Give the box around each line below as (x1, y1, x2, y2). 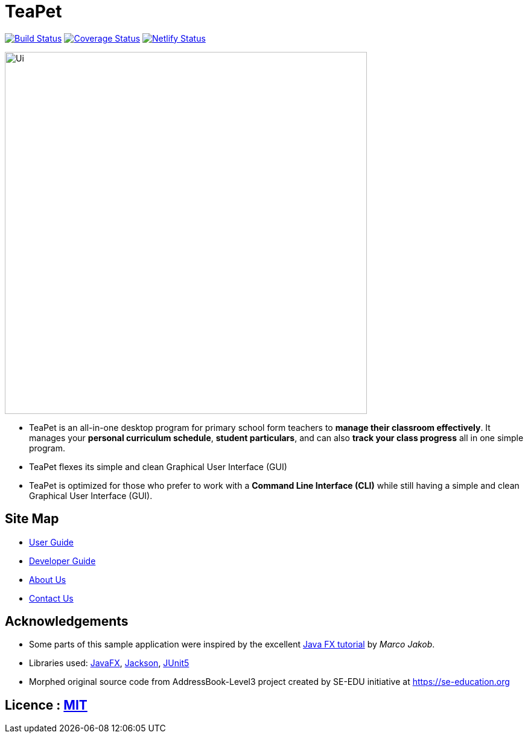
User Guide (29, 536, 74, 547)
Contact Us (29, 593, 74, 603)
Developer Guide (29, 555, 96, 566)
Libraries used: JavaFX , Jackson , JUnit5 (29, 658, 189, 669)
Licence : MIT (5, 697, 87, 713)
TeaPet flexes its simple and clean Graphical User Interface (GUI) (29, 461, 287, 472)
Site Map (5, 511, 59, 527)
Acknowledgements (5, 614, 129, 629)
